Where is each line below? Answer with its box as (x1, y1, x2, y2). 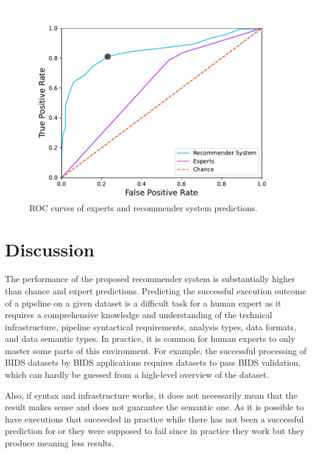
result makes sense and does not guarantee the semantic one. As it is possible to (5, 400, 304, 413)
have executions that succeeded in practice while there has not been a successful (5, 412, 304, 425)
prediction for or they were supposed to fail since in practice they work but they (5, 424, 305, 437)
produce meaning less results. (5, 437, 114, 449)
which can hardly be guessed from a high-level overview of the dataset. (5, 368, 269, 381)
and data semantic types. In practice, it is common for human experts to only (5, 332, 296, 345)
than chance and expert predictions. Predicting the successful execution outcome (5, 284, 307, 297)
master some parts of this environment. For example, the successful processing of (5, 344, 307, 357)
